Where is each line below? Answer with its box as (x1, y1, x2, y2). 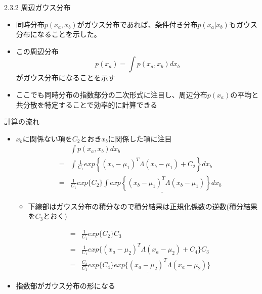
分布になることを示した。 (16, 29, 101, 39)
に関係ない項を (22, 133, 72, 143)
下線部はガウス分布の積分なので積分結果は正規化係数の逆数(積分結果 (28, 201, 258, 211)
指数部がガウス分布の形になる (16, 280, 115, 291)
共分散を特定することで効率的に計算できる (16, 99, 158, 110)
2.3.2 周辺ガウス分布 (4, 2, 71, 12)
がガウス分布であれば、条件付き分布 (77, 19, 198, 29)
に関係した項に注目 (108, 133, 172, 143)
